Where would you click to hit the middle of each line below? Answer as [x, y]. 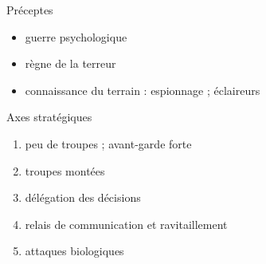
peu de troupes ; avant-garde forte [108, 143]
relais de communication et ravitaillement [126, 224]
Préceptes [30, 10]
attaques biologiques [74, 251]
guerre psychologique [76, 36]
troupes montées [65, 170]
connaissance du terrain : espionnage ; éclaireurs [143, 90]
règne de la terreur [70, 63]
